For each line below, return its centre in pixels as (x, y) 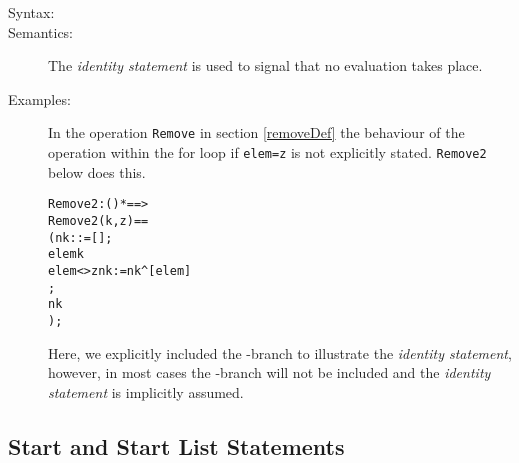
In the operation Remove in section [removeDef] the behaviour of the (256, 132)
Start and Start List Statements (176, 445)
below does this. (97, 171)
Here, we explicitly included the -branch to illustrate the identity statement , (280, 352)
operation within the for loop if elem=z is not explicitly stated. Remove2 (267, 152)
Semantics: (41, 31)
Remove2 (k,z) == (98, 220)
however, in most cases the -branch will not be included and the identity (269, 372)
